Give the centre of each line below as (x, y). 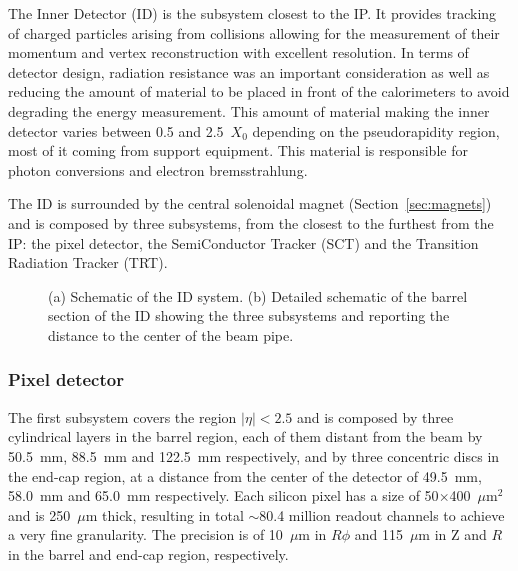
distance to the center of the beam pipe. (171, 334)
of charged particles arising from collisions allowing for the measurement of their (254, 32)
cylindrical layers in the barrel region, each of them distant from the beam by (245, 436)
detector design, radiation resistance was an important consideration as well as (249, 71)
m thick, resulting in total (164, 514)
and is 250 (39, 514)
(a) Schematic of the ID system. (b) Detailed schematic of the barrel (258, 295)
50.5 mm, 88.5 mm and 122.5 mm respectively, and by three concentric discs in (254, 455)
